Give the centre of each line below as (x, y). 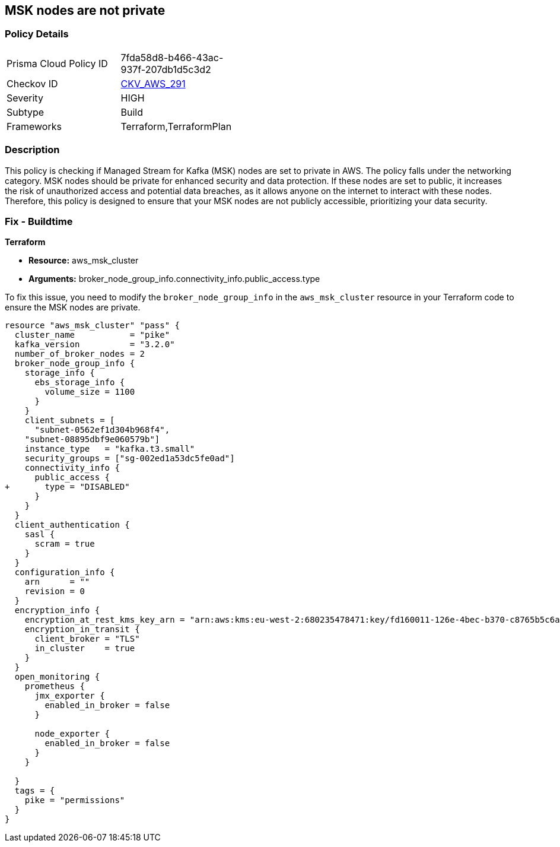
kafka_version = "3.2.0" (95, 345)
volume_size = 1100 (90, 392)
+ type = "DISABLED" (67, 487)
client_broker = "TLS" (87, 639)
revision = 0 (55, 591)
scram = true (65, 544)
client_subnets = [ (70, 421)
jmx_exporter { (70, 696)
